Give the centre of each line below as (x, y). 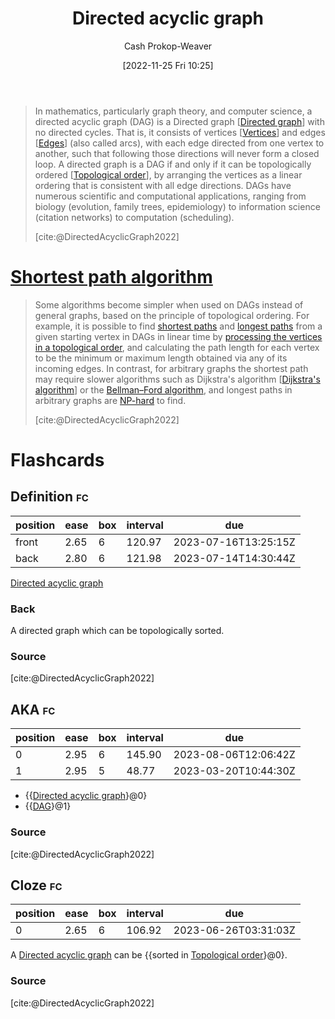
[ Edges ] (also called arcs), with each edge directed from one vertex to (179, 143)
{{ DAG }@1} (48, 806)
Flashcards (57, 460)
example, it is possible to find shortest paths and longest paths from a (178, 326)
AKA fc (33, 709)
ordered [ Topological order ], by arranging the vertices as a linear (168, 174)
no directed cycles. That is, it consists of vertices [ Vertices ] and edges (180, 132)
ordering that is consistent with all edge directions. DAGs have (163, 185)
